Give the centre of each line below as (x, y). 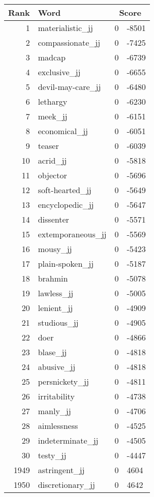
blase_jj (52, 352)
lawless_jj (56, 293)
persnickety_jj (63, 381)
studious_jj (58, 322)
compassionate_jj (69, 42)
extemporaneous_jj (72, 234)
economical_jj (63, 131)
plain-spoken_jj (66, 263)
